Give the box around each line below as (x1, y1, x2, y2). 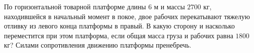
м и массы (154, 1, 185, 11)
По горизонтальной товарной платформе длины (4, 1, 146, 11)
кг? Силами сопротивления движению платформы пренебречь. (4, 40, 191, 50)
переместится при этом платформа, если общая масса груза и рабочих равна (4, 30, 233, 40)
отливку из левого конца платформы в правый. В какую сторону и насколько (4, 21, 235, 31)
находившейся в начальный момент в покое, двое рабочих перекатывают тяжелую (4, 11, 250, 21)
